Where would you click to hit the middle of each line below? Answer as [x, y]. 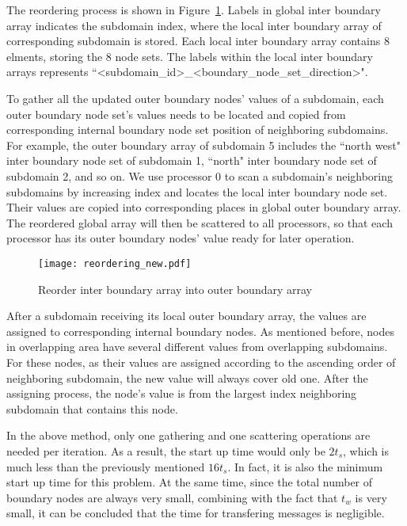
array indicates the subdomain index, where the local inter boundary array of [194, 25]
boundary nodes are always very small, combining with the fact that [172, 497]
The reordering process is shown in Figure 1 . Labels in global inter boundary [194, 10]
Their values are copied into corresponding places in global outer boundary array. [204, 207]
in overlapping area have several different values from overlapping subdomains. [197, 347]
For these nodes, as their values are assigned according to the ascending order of [201, 362]
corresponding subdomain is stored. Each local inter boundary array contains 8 [198, 41]
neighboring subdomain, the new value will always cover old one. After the [187, 377]
